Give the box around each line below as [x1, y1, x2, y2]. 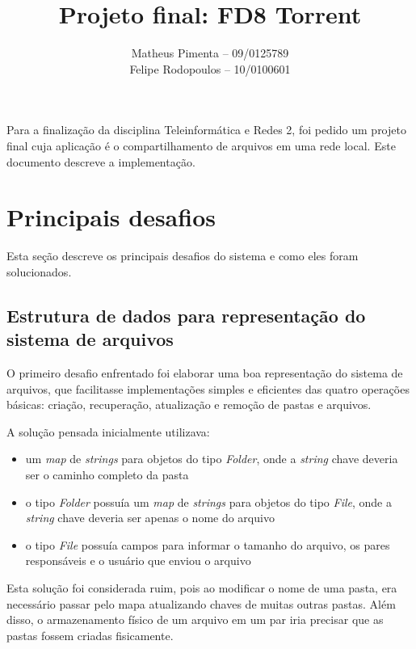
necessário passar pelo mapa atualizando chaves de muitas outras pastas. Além [6, 595, 396, 612]
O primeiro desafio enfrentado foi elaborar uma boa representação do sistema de [6, 365, 403, 381]
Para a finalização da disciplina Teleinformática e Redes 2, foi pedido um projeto [6, 121, 406, 138]
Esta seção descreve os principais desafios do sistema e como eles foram [6, 247, 359, 264]
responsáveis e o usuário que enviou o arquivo [25, 552, 251, 569]
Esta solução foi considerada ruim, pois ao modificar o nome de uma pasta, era [6, 579, 397, 596]
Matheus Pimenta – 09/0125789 [131, 44, 289, 61]
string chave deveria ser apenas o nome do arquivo [25, 509, 275, 526]
